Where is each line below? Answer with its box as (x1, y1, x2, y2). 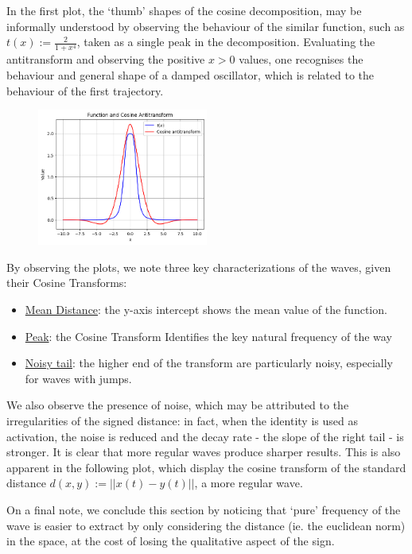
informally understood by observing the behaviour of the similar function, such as (6, 17, 405, 34)
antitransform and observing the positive (6, 51, 205, 68)
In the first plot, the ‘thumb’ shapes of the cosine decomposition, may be (6, 2, 362, 18)
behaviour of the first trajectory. (6, 82, 164, 99)
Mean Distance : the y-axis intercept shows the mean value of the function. (25, 301, 387, 317)
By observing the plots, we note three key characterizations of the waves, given (6, 258, 391, 275)
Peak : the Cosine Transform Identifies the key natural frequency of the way (25, 327, 392, 344)
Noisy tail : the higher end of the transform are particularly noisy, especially (25, 354, 394, 371)
